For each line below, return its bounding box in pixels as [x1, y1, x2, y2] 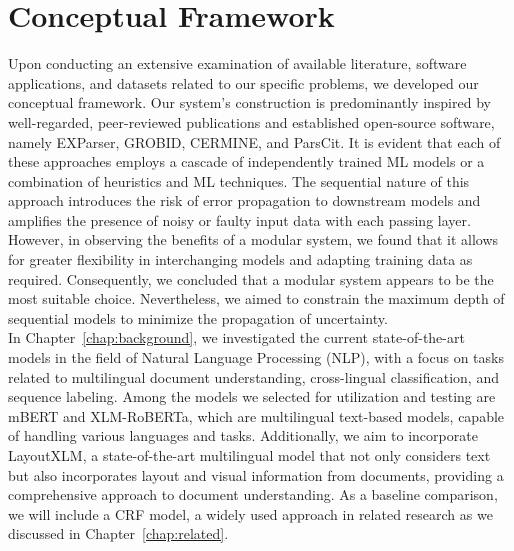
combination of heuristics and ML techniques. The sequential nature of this [8, 170, 470, 191]
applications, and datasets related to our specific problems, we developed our [8, 72, 479, 93]
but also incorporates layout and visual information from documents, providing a [8, 464, 504, 485]
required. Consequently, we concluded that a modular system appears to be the [8, 268, 494, 289]
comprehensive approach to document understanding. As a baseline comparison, [8, 484, 498, 505]
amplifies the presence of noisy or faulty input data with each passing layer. [8, 209, 471, 230]
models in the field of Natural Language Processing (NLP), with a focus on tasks [8, 347, 504, 368]
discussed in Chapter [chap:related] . [8, 523, 229, 544]
